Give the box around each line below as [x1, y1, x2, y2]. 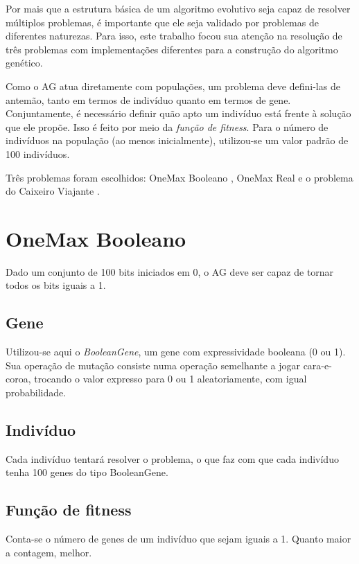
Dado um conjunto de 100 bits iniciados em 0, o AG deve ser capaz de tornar [6, 264, 334, 279]
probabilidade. [6, 385, 67, 400]
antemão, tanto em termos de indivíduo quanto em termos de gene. [6, 92, 291, 107]
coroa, [6, 371, 31, 386]
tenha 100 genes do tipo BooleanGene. [6, 465, 168, 479]
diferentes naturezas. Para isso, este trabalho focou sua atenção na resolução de [6, 28, 342, 43]
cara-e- [303, 358, 332, 372]
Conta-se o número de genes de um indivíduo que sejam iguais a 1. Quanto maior [6, 531, 351, 546]
